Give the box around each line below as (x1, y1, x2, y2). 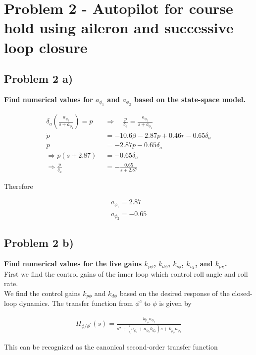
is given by (159, 298, 192, 308)
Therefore (4, 180, 33, 191)
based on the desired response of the (119, 288, 230, 298)
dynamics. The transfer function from (19, 298, 133, 308)
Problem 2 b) (4, 235, 74, 250)
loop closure (4, 37, 88, 57)
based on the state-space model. (134, 94, 246, 104)
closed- (232, 288, 253, 298)
